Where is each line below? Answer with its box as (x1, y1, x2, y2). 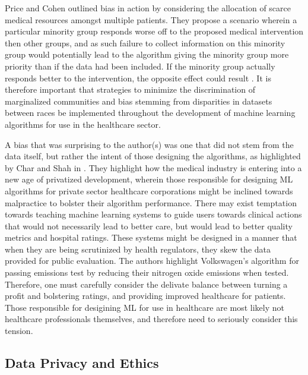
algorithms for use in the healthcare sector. (5, 118, 161, 130)
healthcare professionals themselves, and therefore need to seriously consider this (5, 313, 298, 325)
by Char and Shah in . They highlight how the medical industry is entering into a (5, 161, 302, 174)
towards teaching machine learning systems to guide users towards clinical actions (5, 208, 302, 220)
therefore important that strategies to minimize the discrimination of (5, 83, 255, 96)
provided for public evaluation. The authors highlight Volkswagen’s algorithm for (5, 254, 299, 267)
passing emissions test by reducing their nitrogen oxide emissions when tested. (5, 266, 289, 279)
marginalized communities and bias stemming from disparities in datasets (5, 94, 272, 107)
